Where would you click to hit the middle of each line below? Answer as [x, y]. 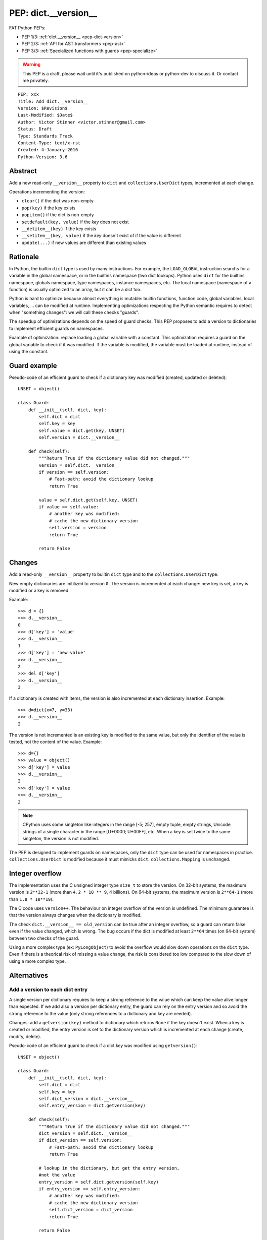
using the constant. [29, 352]
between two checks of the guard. [44, 938]
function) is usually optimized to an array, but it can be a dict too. [75, 289]
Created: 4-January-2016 [48, 150]
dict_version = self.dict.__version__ [86, 1133]
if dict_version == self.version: [81, 1140]
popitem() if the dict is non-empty [58, 215]
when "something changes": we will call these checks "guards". [74, 312]
